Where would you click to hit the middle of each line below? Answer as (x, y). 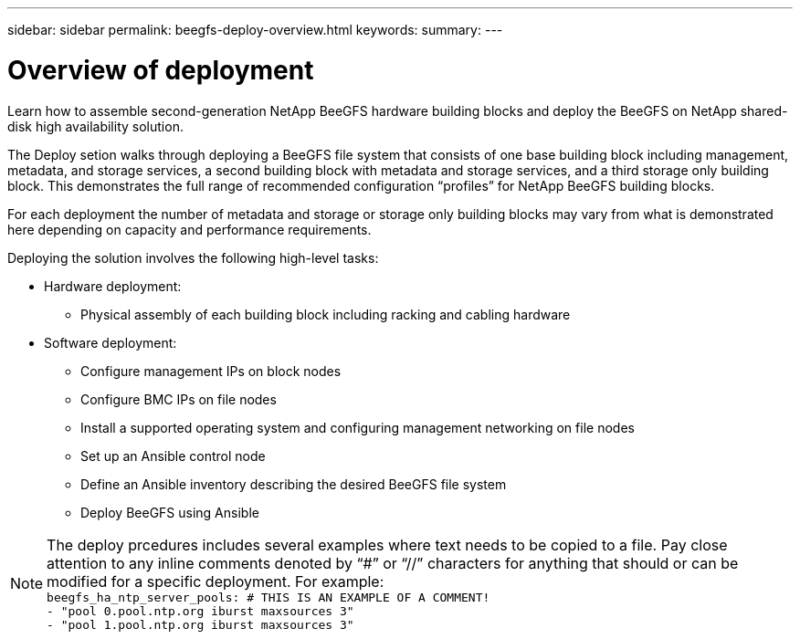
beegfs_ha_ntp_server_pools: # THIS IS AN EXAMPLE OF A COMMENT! (268, 597)
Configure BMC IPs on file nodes (179, 399)
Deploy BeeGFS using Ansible (170, 512)
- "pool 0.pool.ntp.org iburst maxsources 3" (200, 611)
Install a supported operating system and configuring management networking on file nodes (358, 427)
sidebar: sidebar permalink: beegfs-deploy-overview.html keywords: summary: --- (255, 30)
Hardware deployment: (113, 286)
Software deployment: (111, 342)
